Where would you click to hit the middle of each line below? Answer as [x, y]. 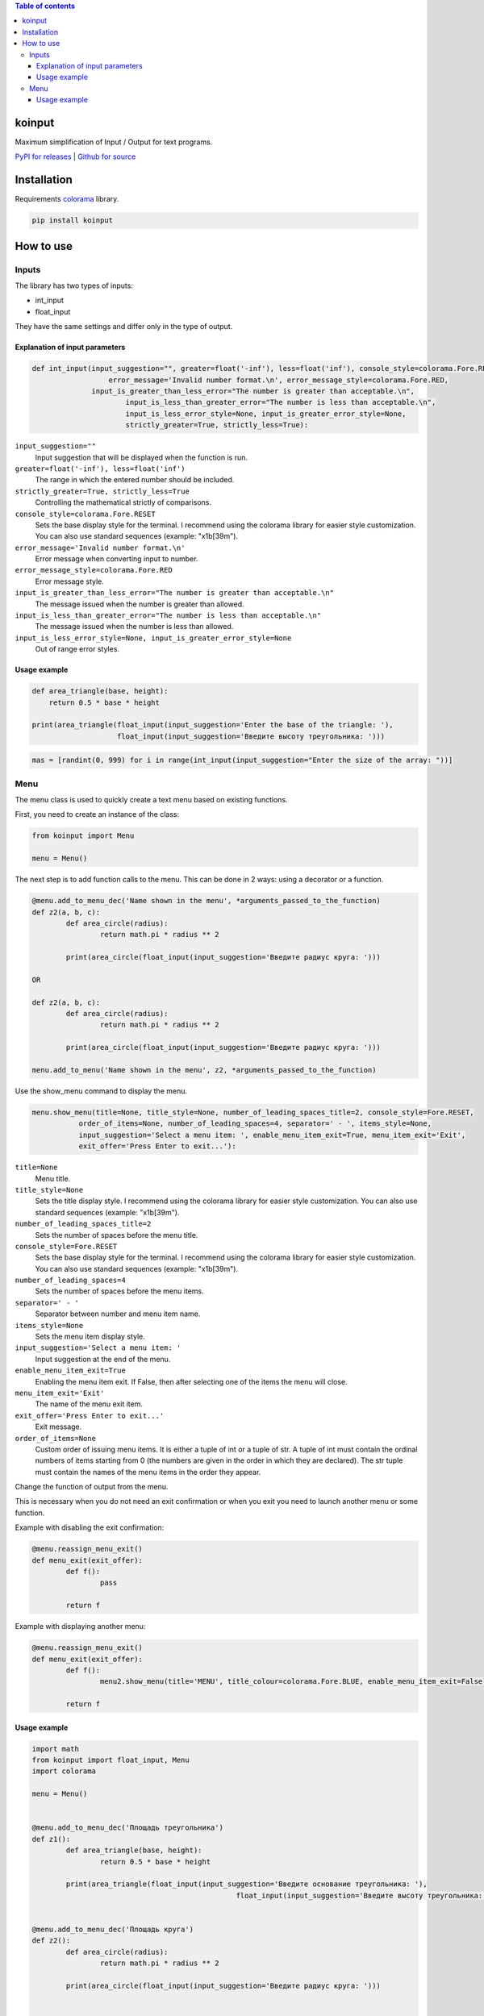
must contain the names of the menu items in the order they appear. [148, 1472]
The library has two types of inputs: [74, 285]
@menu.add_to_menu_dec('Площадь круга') [113, 1929]
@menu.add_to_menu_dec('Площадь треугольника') [127, 1828]
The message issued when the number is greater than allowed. [140, 604]
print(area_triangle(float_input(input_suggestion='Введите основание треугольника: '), [246, 1884]
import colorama [64, 1771]
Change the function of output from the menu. [92, 1487]
